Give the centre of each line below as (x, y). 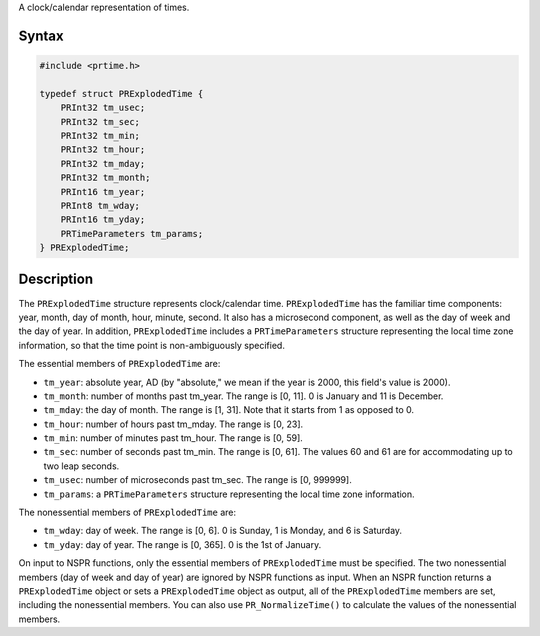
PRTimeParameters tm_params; (132, 233)
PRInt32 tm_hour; (103, 149)
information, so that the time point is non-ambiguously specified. (151, 345)
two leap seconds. (81, 466)
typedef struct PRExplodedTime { (121, 93)
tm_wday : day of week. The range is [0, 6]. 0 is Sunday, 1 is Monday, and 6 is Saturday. (223, 531)
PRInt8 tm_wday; (100, 205)
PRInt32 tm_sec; (100, 121)
